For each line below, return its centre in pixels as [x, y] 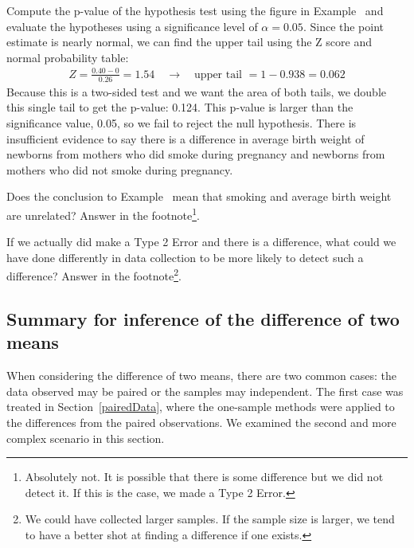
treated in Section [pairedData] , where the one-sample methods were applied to [201, 407]
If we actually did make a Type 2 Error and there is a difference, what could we [201, 242]
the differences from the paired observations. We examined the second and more [201, 422]
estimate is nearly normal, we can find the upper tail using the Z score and [189, 42]
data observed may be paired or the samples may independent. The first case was [205, 391]
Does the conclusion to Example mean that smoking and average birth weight [199, 196]
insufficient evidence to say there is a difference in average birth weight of [186, 138]
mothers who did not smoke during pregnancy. [120, 169]
